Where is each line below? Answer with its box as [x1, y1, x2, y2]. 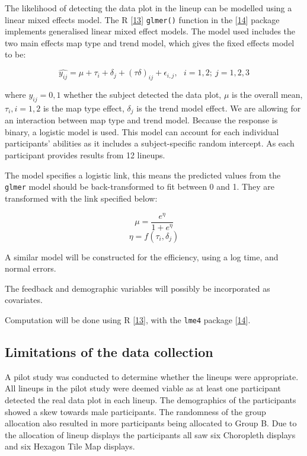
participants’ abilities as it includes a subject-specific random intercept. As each [5, 137, 295, 149]
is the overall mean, [232, 88, 303, 101]
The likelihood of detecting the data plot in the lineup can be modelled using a [5, 2, 292, 14]
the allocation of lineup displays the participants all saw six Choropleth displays [5, 428, 296, 441]
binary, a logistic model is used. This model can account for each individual [5, 125, 279, 138]
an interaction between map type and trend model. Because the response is [5, 114, 278, 126]
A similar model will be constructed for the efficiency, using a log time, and [5, 250, 279, 263]
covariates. [5, 294, 43, 306]
